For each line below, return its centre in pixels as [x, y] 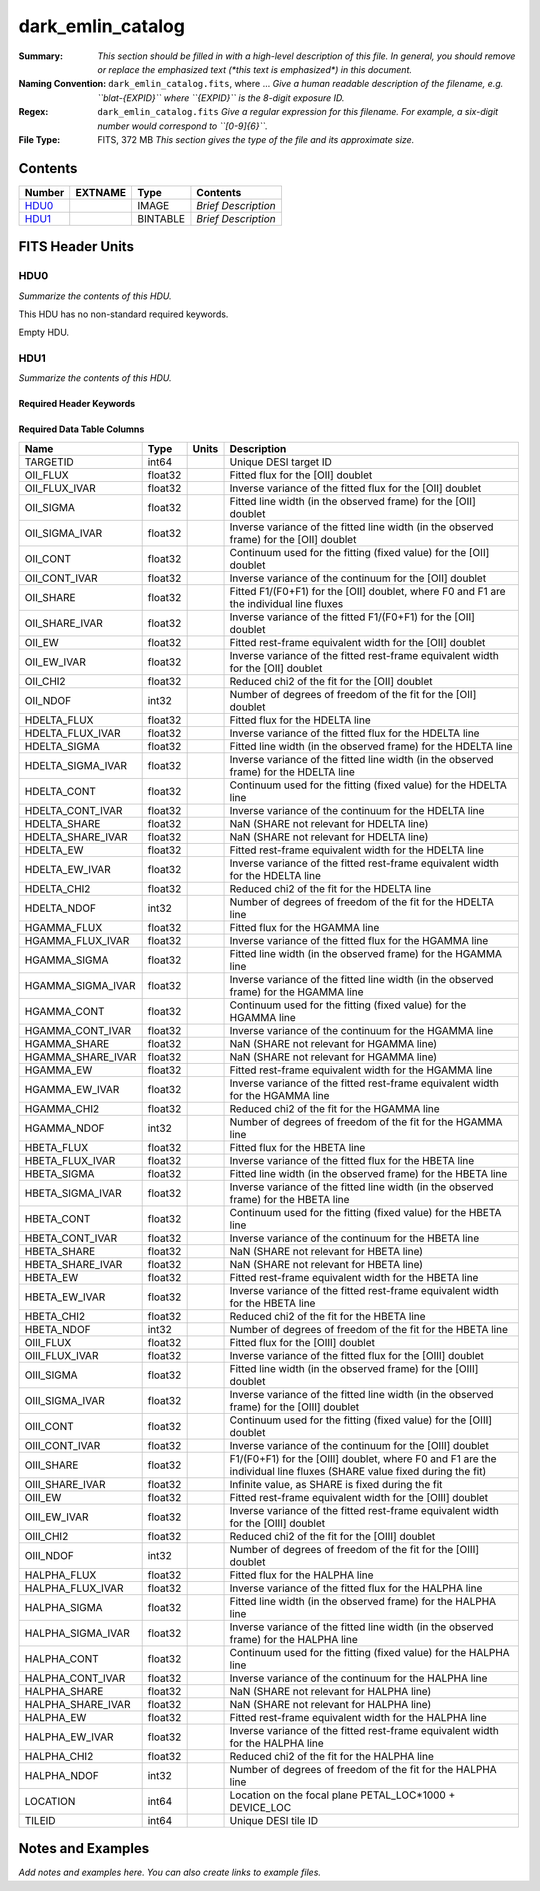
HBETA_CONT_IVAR [71, 1238]
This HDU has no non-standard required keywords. [123, 314]
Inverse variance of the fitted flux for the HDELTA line [354, 733]
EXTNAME [101, 192]
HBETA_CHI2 [55, 1316]
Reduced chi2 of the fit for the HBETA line [327, 1316]
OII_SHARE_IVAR [64, 623]
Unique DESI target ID [280, 462]
